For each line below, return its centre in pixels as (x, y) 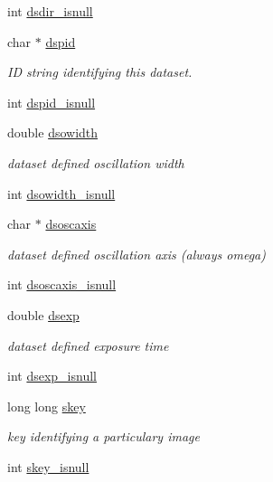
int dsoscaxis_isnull (62, 284)
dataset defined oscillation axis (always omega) (136, 254)
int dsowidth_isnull (61, 193)
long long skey (47, 406)
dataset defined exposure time (88, 345)
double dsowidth (53, 132)
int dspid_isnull (52, 102)
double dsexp (43, 314)
